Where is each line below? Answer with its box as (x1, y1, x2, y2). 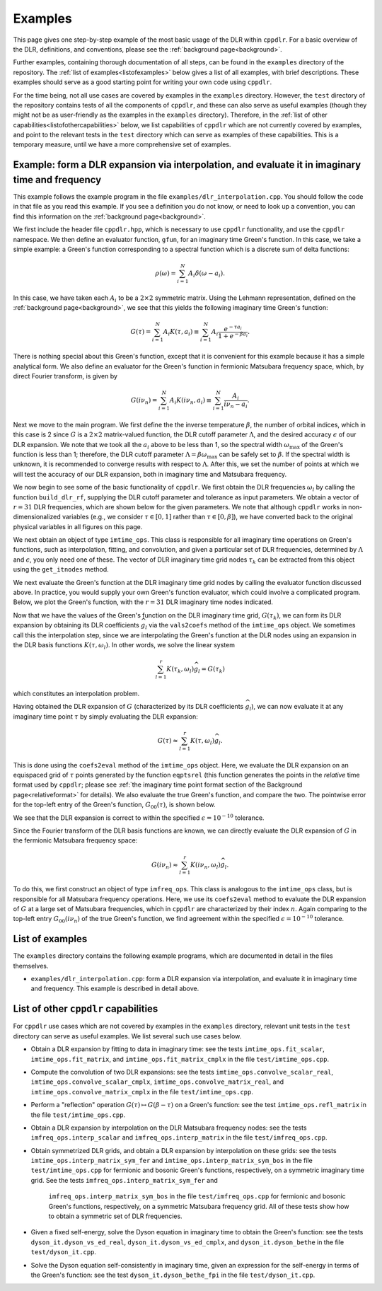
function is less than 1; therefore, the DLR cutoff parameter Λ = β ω (13, 450, 207, 458)
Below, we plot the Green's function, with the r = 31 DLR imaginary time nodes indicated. (13, 598, 274, 606)
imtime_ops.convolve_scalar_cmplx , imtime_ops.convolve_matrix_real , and (30, 1077, 284, 1086)
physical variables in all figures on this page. (13, 522, 143, 531)
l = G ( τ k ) (198, 665, 226, 675)
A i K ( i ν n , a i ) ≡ (169, 396, 212, 406)
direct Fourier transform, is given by (13, 371, 118, 380)
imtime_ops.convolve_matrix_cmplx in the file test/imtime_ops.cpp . (30, 1087, 254, 1096)
